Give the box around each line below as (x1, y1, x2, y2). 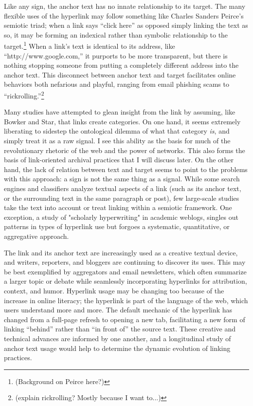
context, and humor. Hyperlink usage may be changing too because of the (4, 285, 224, 295)
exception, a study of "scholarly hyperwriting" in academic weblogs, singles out (4, 212, 238, 222)
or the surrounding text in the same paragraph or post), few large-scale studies (4, 193, 239, 203)
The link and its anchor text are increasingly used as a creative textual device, (4, 247, 238, 257)
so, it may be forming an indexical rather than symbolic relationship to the (4, 29, 228, 39)
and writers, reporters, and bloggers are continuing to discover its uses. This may (4, 257, 246, 267)
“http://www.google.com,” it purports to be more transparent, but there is (4, 50, 228, 60)
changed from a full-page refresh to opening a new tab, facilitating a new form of (4, 314, 245, 324)
